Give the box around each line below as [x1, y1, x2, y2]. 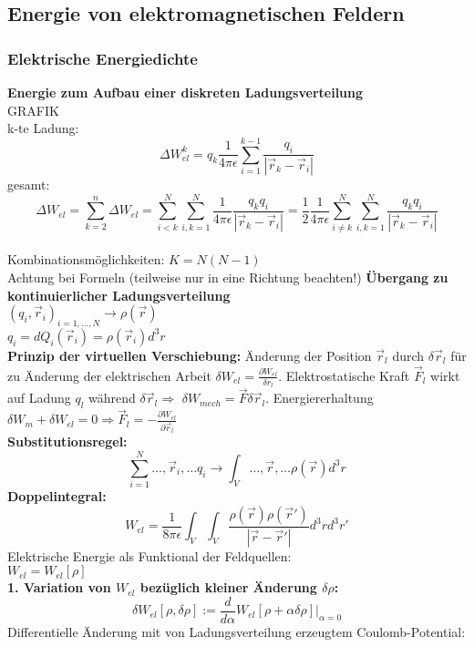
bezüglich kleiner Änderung [139, 578, 317, 597]
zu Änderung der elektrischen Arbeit [7, 365, 211, 385]
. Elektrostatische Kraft [278, 365, 410, 385]
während [88, 388, 136, 407]
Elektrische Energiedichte [7, 46, 198, 69]
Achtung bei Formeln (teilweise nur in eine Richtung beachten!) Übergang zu [7, 267, 448, 286]
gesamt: [7, 175, 50, 194]
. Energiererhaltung [265, 388, 374, 407]
